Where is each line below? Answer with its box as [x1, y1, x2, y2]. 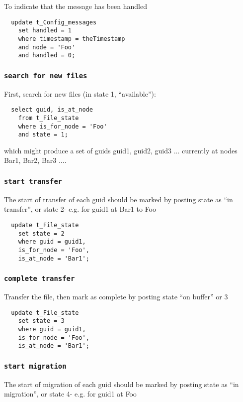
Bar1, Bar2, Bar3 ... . [4, 155, 67, 165]
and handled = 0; [18, 52, 76, 59]
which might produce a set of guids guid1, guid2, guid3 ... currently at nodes [4, 145, 238, 155]
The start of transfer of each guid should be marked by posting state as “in [4, 194, 233, 204]
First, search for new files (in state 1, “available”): [4, 88, 156, 99]
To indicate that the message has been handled [4, 1, 147, 11]
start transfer [4, 177, 63, 185]
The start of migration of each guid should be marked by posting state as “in [4, 379, 239, 389]
